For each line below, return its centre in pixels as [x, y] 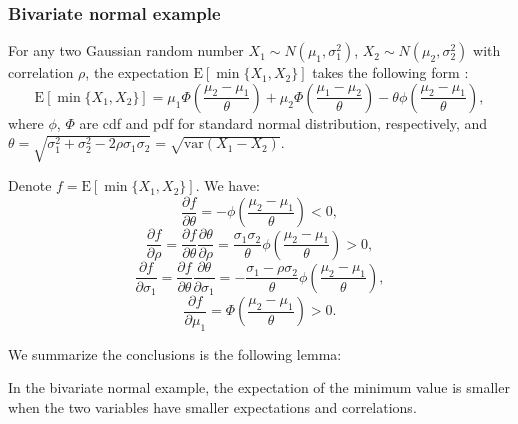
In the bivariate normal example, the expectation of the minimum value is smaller [259, 387]
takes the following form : [390, 72]
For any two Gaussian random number [126, 50]
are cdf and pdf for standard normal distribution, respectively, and [283, 122]
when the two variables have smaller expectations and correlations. [212, 407]
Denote [30, 185]
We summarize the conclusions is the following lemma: [175, 353]
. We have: [227, 185]
